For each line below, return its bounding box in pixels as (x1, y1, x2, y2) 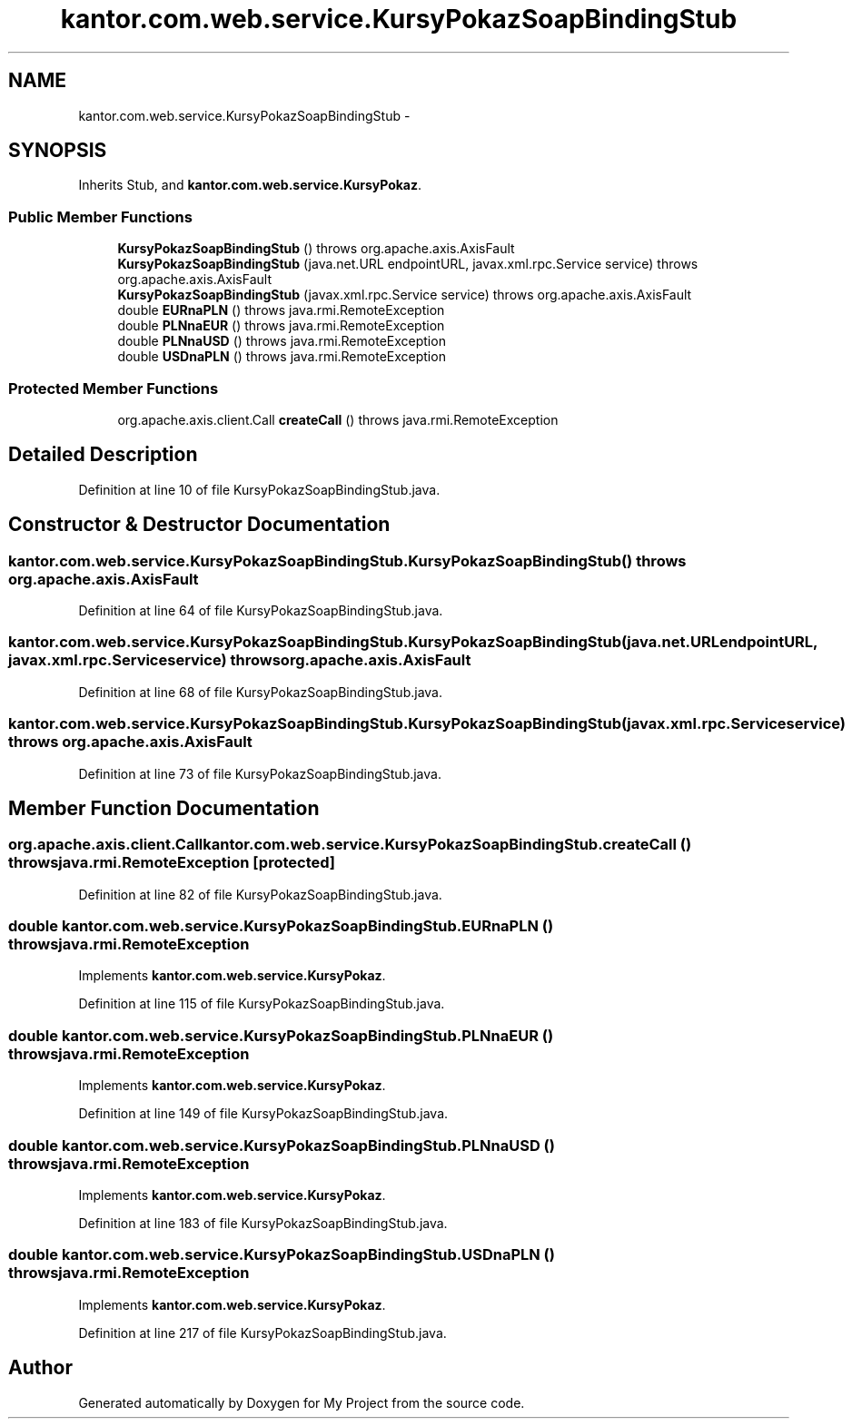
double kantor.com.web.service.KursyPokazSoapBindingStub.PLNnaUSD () (8, 1136, 555, 1155)
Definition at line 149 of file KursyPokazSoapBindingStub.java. (78, 1106, 449, 1122)
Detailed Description (8, 443, 198, 467)
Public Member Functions (8, 207, 193, 226)
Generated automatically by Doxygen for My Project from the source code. (78, 1394, 525, 1411)
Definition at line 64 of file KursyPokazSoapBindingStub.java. (78, 603, 443, 618)
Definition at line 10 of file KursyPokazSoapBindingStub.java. (78, 481, 441, 497)
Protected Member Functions (8, 379, 219, 398)
